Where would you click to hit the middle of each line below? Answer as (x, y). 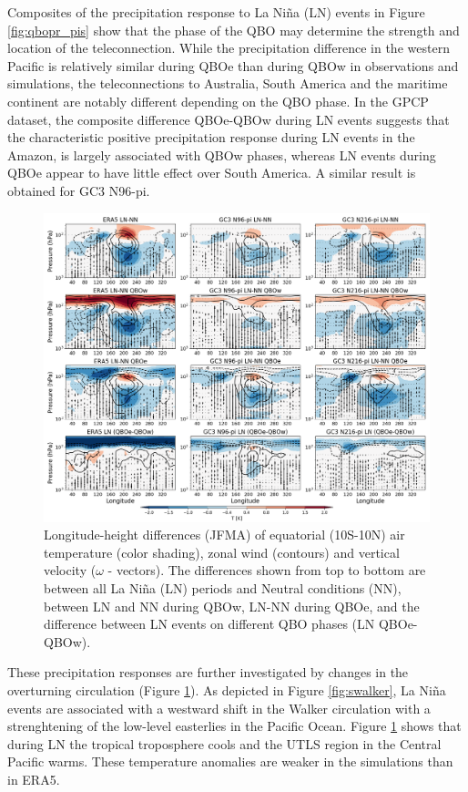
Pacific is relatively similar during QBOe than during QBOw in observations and (233, 65)
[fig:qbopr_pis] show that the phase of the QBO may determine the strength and (234, 30)
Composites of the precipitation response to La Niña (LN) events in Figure (216, 12)
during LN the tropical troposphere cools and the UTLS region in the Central (224, 743)
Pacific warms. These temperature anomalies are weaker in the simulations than (230, 761)
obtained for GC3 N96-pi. (79, 190)
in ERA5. (34, 779)
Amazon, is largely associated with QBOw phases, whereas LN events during (222, 154)
